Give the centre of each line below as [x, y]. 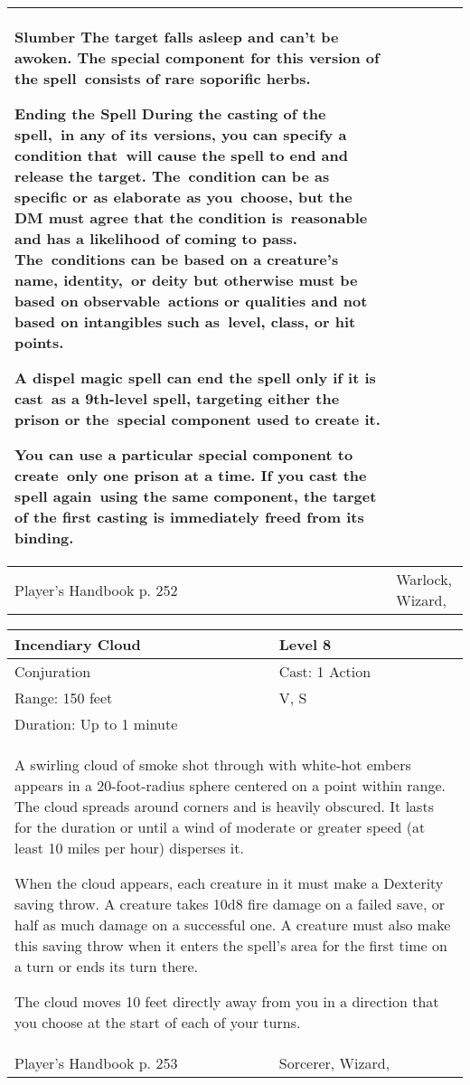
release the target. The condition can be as [172, 176]
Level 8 [305, 644]
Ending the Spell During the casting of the [170, 113]
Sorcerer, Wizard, [334, 1063]
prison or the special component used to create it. [197, 419]
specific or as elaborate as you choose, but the [183, 197]
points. [39, 342]
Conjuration [53, 671]
